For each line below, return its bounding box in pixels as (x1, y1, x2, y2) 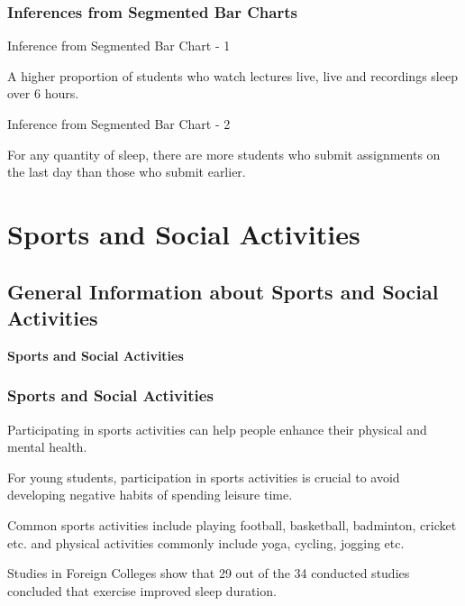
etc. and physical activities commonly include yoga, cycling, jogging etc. (7, 533, 405, 552)
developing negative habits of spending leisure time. (7, 485, 293, 504)
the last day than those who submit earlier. (7, 162, 246, 181)
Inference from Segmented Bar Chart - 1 (7, 36, 231, 55)
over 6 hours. (7, 84, 79, 103)
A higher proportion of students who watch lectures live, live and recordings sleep (7, 66, 458, 85)
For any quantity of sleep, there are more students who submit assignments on (7, 144, 441, 163)
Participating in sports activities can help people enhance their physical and (7, 419, 427, 438)
